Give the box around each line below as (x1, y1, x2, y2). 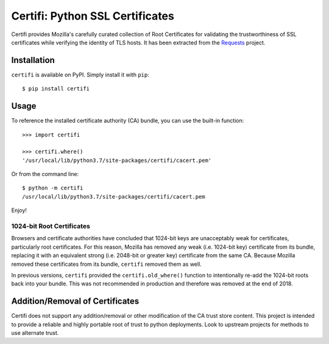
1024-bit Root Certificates (11, 222, 91, 230)
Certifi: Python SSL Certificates (11, 9, 175, 23)
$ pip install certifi (22, 86, 90, 92)
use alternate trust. (11, 329, 59, 337)
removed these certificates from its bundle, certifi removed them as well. (11, 260, 202, 268)
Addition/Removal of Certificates (11, 296, 140, 307)
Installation (11, 55, 55, 65)
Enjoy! (11, 207, 27, 214)
